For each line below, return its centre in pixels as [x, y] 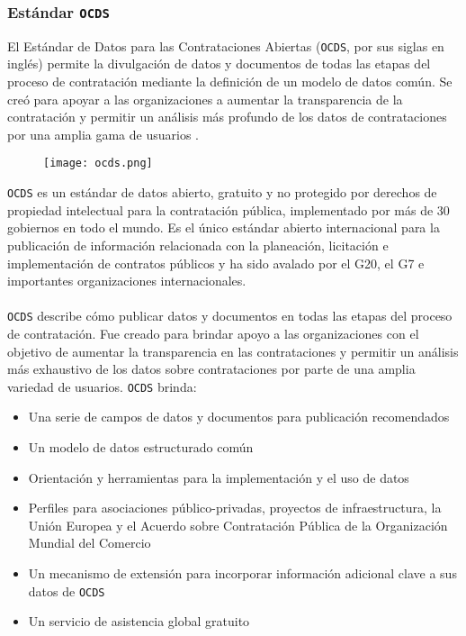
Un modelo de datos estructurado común [141, 446]
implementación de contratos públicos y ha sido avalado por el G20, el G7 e [216, 263]
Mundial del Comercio [90, 543]
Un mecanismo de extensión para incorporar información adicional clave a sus [242, 572]
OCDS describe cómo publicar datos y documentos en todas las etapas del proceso [230, 316]
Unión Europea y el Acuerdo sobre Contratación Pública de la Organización [238, 525]
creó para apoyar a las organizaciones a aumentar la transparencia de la [205, 99]
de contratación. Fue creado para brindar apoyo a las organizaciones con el [213, 333]
